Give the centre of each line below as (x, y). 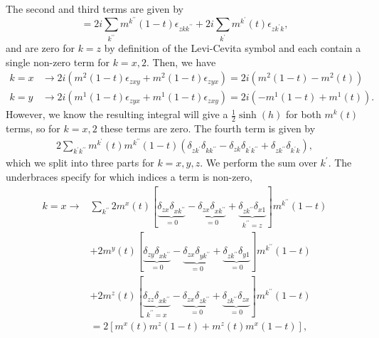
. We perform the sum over (258, 163)
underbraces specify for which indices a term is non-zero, (129, 177)
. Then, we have (181, 62)
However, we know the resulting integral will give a (117, 114)
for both (303, 114)
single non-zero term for (58, 62)
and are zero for (40, 48)
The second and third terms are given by (95, 9)
